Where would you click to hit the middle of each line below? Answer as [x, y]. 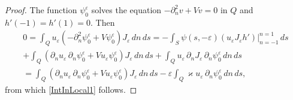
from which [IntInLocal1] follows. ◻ [71, 90]
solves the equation [126, 10]
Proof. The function [41, 10]
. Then [103, 22]
